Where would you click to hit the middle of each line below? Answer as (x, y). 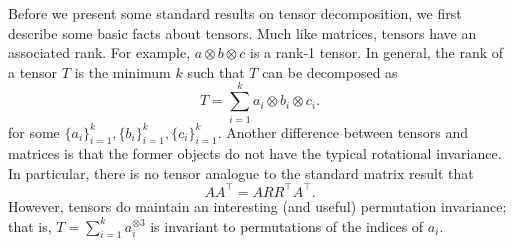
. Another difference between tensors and (342, 131)
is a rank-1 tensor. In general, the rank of (376, 52)
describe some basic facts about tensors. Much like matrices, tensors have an (242, 32)
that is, (30, 225)
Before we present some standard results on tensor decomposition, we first (235, 13)
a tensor (33, 71)
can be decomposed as (330, 71)
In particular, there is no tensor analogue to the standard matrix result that (241, 172)
